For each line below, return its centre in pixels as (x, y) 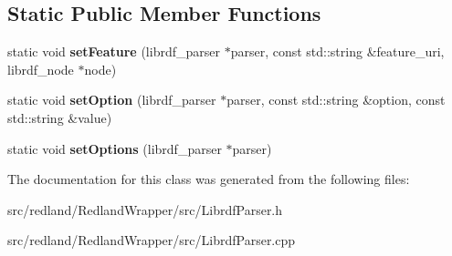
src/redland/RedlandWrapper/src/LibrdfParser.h (145, 209)
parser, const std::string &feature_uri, (337, 51)
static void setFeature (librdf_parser (114, 51)
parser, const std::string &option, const (336, 100)
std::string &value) (60, 117)
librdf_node (41, 69)
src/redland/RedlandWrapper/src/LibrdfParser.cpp (152, 240)
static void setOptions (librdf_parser (115, 148)
